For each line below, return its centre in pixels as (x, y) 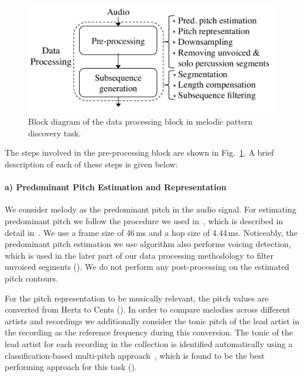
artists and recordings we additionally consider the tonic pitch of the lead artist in (152, 321)
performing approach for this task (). (71, 367)
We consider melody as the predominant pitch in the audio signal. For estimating (151, 209)
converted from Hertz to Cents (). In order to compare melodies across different (148, 309)
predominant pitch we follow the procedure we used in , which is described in (144, 221)
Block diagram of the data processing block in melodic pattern (141, 121)
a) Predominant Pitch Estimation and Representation (116, 187)
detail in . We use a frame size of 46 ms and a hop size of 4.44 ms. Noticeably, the (151, 232)
